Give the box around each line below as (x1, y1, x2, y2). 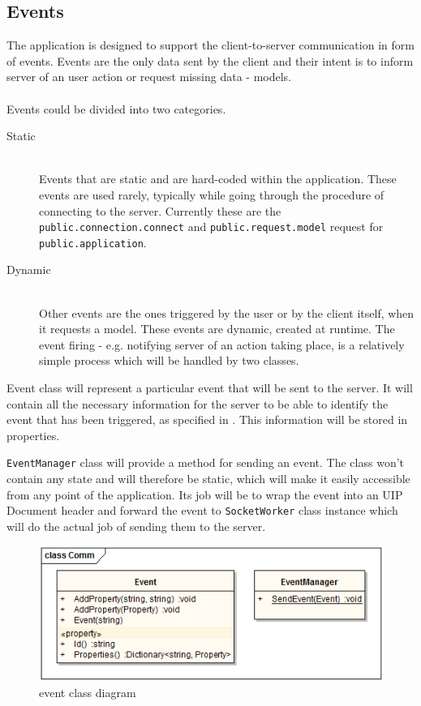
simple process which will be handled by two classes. (39, 352, 299, 369)
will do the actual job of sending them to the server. (6, 517, 266, 534)
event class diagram (39, 683, 136, 700)
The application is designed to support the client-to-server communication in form (6, 36, 415, 53)
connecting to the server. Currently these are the (39, 202, 281, 219)
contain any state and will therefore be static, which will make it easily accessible (6, 470, 410, 487)
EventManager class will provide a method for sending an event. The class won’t (6, 454, 405, 471)
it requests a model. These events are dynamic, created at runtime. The (39, 320, 395, 337)
